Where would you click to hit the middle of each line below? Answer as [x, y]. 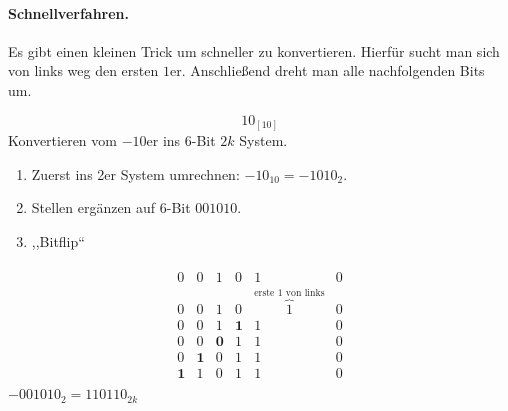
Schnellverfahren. [69, 12]
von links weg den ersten [83, 70]
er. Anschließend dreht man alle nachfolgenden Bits [327, 70]
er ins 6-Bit [181, 140]
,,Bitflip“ [58, 240]
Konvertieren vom [62, 140]
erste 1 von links [289, 293]
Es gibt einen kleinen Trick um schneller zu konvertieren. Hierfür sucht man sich [254, 50]
